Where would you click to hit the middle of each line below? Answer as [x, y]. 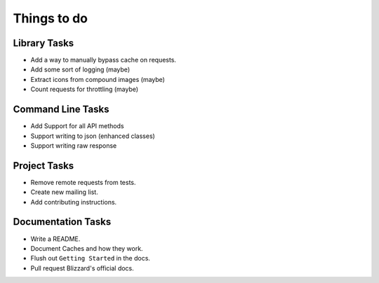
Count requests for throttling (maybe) [85, 89]
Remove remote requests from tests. [83, 182]
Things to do [50, 18]
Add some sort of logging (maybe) [80, 69]
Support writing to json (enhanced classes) [93, 136]
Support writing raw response [74, 145]
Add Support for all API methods [77, 126]
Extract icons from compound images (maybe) [98, 79]
